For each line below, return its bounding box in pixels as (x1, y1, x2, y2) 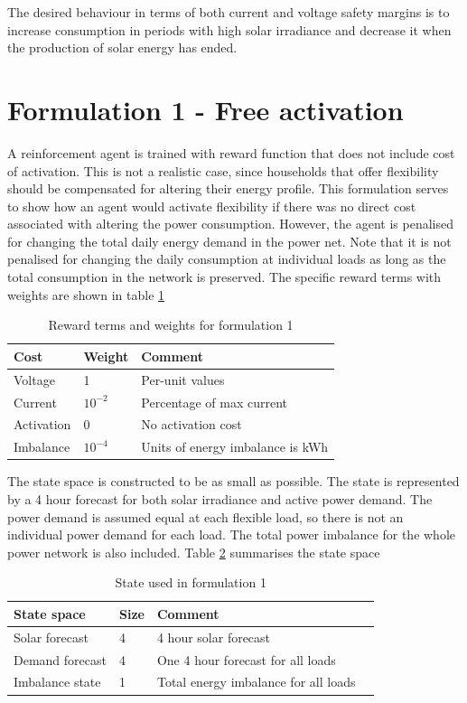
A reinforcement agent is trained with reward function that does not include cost (7, 143, 455, 162)
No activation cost (141, 415, 242, 434)
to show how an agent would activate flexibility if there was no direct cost (7, 196, 416, 215)
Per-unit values (141, 370, 225, 389)
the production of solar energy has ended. (7, 38, 238, 57)
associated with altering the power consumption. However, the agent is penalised (7, 214, 453, 233)
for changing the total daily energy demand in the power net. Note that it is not (7, 231, 452, 250)
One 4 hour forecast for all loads (156, 650, 336, 669)
